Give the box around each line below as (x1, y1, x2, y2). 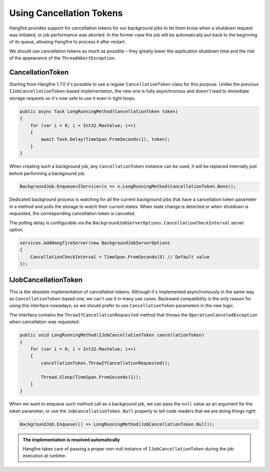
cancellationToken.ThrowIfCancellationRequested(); (40, 360, 170, 366)
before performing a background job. (9, 170, 86, 176)
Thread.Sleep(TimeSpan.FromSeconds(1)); (40, 374, 141, 380)
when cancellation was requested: (9, 319, 80, 325)
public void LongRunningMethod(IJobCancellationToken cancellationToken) (19, 332, 204, 338)
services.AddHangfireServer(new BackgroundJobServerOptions (19, 240, 170, 246)
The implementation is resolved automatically (22, 437, 120, 443)
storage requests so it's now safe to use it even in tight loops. (9, 95, 136, 101)
